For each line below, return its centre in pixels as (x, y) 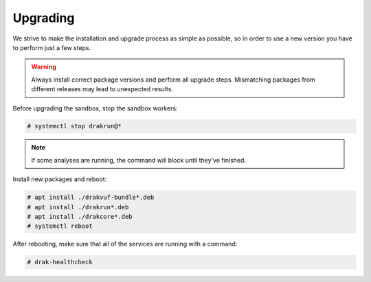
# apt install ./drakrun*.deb (78, 207)
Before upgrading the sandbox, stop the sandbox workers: (95, 108)
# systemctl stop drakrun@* (74, 126)
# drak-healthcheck (60, 262)
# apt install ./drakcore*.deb (80, 217)
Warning (44, 67)
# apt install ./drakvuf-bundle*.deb (91, 198)
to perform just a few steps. (52, 47)
